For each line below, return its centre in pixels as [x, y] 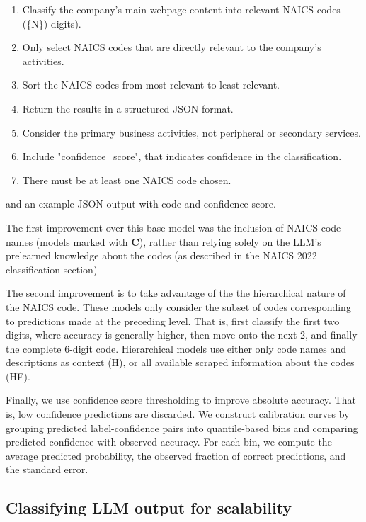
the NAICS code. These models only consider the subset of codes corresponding [178, 306]
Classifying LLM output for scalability [149, 507]
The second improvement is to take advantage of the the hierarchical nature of [176, 293]
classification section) [52, 269]
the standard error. [47, 469]
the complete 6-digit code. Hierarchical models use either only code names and [176, 348]
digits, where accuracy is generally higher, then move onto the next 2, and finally [182, 335]
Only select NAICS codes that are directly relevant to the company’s [172, 47]
